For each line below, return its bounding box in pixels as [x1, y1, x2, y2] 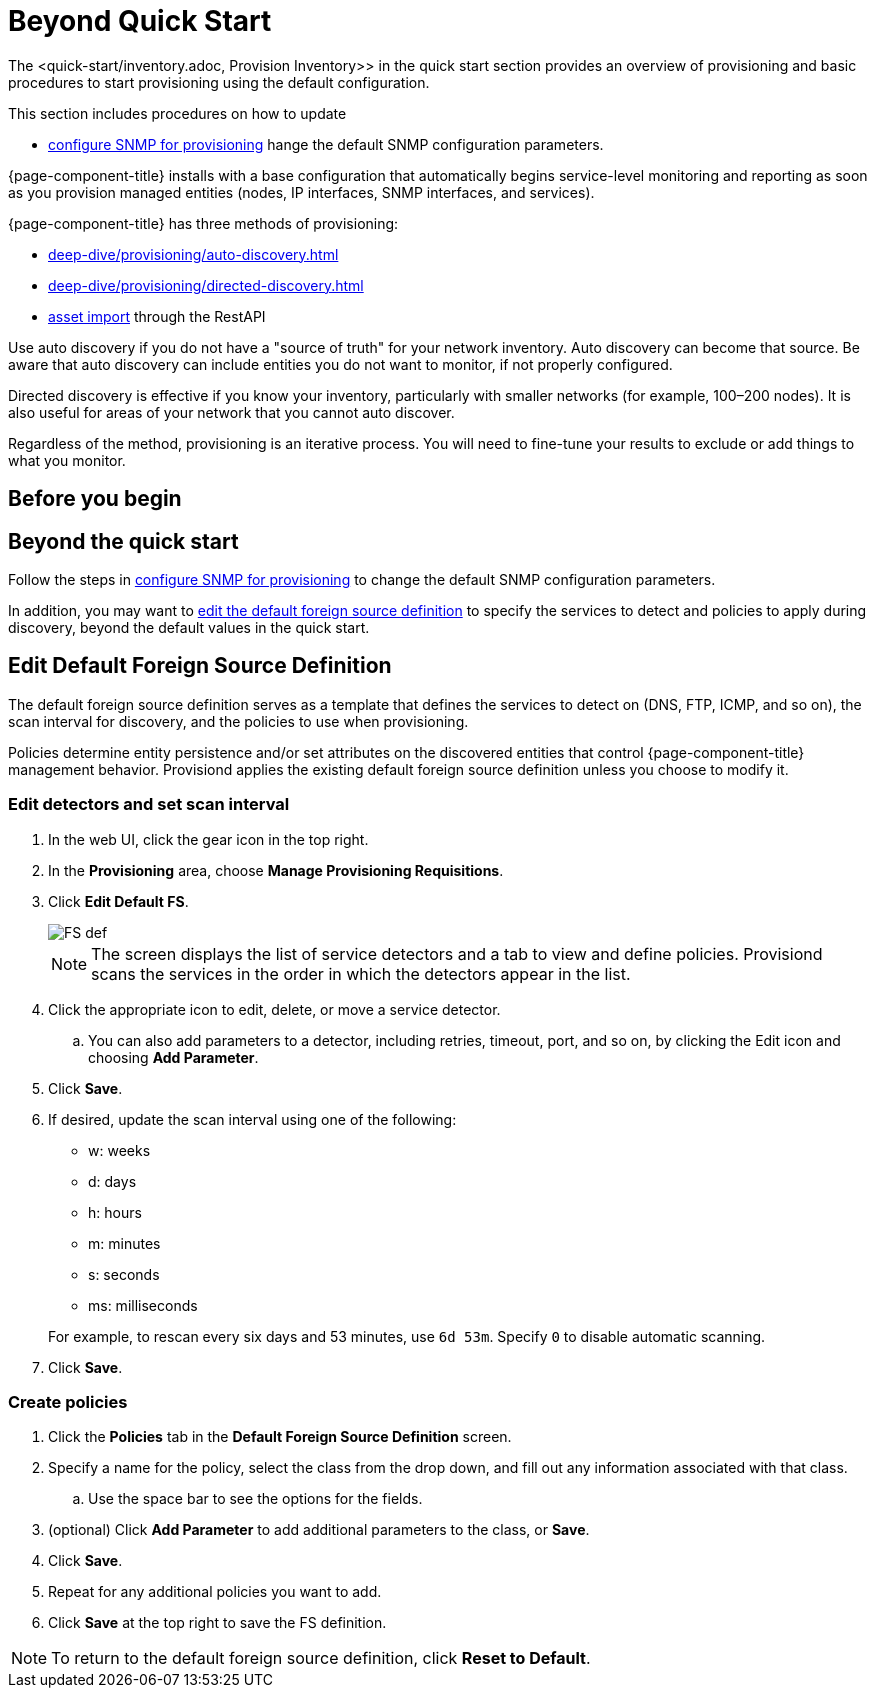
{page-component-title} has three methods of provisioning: [8, 214, 399, 232]
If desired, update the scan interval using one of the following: [48, 1110, 457, 1128]
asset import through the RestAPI [48, 307, 266, 325]
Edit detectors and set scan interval [8, 794, 290, 815]
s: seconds [88, 1265, 160, 1283]
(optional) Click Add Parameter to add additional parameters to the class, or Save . [48, 1521, 590, 1539]
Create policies [8, 1391, 128, 1412]
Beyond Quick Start [8, 4, 272, 38]
